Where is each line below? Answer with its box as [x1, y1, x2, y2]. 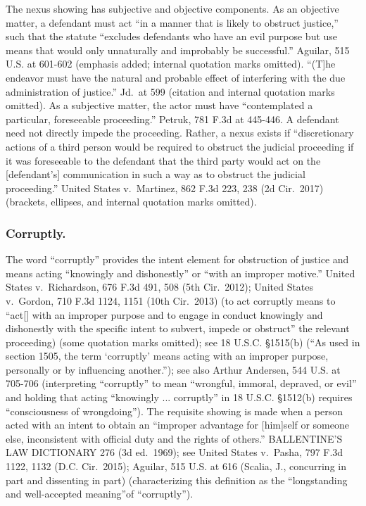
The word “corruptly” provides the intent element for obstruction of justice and [6, 252, 349, 267]
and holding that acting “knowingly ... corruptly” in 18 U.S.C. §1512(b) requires [6, 390, 353, 405]
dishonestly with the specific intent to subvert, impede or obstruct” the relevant [6, 321, 350, 336]
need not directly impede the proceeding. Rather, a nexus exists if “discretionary [6, 125, 354, 140]
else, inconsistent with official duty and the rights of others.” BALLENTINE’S [6, 431, 343, 445]
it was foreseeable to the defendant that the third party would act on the [6, 153, 321, 167]
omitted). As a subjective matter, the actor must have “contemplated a [6, 98, 313, 113]
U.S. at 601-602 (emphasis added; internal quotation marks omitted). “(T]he [6, 56, 336, 71]
